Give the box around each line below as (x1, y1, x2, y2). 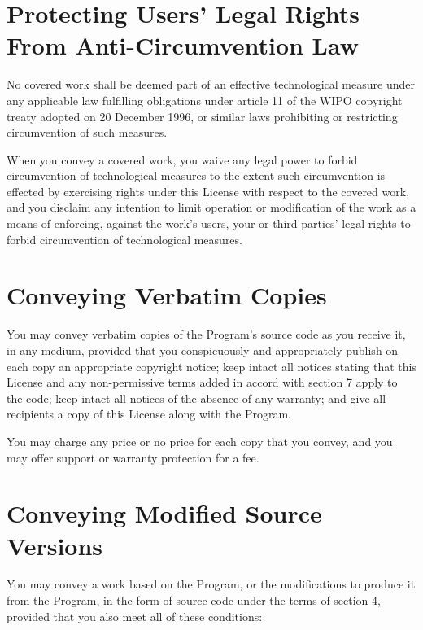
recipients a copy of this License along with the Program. (7, 405, 291, 422)
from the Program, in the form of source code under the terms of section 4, (7, 592, 381, 609)
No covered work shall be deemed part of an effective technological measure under (7, 76, 415, 93)
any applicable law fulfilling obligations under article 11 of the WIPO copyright (7, 91, 403, 108)
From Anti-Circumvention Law (7, 28, 360, 62)
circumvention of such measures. (7, 124, 168, 141)
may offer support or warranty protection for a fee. (7, 448, 259, 466)
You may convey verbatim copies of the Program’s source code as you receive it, (7, 326, 406, 343)
